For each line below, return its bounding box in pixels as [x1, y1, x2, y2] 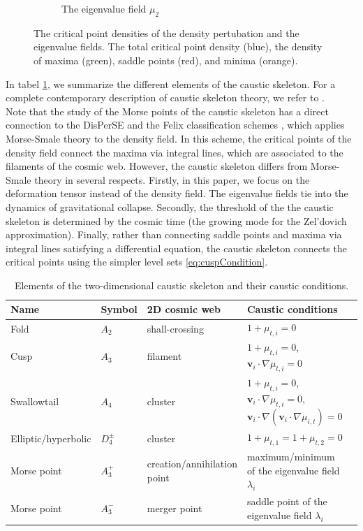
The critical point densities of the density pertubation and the [34, 25, 299, 40]
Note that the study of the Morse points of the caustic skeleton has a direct [6, 103, 329, 118]
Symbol [101, 302, 138, 317]
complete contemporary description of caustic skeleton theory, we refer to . [6, 90, 325, 105]
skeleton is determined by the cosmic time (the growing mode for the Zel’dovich [6, 213, 347, 228]
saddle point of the [246, 494, 327, 509]
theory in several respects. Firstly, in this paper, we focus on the [34, 172, 310, 187]
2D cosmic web [147, 302, 221, 317]
